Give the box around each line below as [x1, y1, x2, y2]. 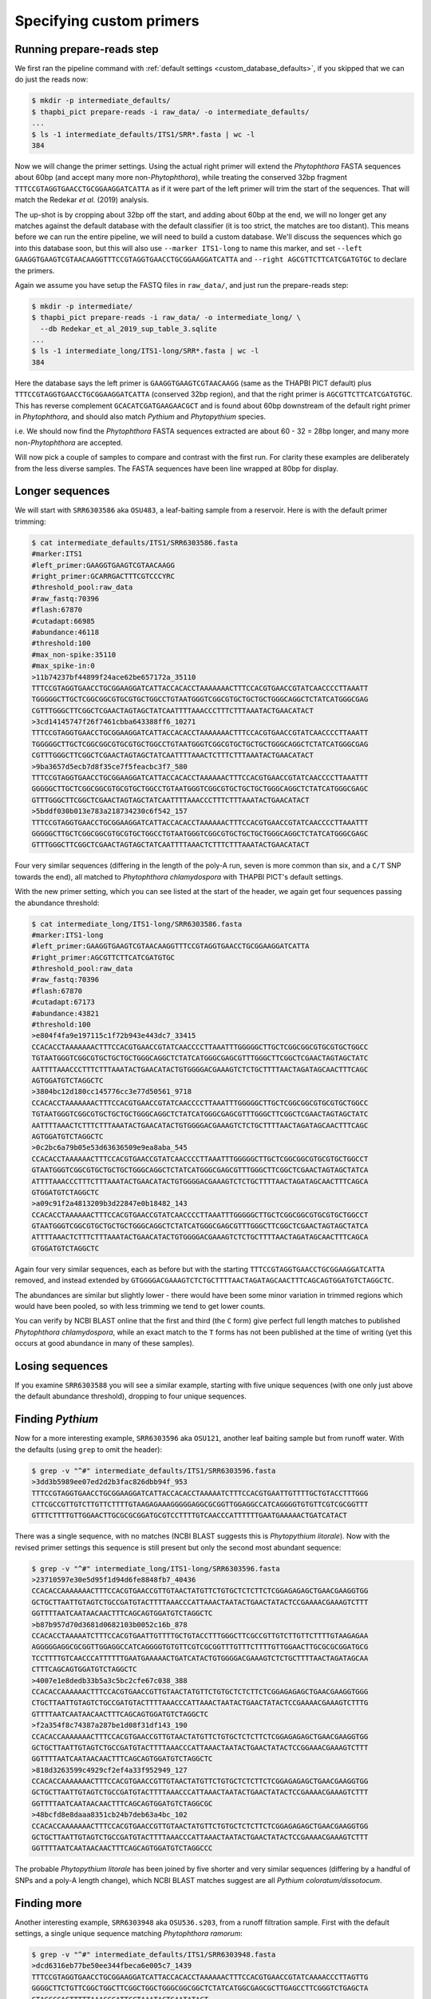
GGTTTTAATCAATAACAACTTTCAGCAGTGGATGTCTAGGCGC [31, 1799, 213, 1808]
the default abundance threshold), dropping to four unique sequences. [14, 1391, 247, 1401]
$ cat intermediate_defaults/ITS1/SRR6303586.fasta [31, 538, 239, 547]
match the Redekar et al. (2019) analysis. [14, 195, 149, 205]
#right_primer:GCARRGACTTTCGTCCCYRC [31, 572, 176, 581]
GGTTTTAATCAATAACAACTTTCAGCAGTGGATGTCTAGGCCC [31, 1844, 213, 1853]
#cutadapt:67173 [31, 998, 96, 1007]
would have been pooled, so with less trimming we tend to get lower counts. [14, 1302, 266, 1311]
